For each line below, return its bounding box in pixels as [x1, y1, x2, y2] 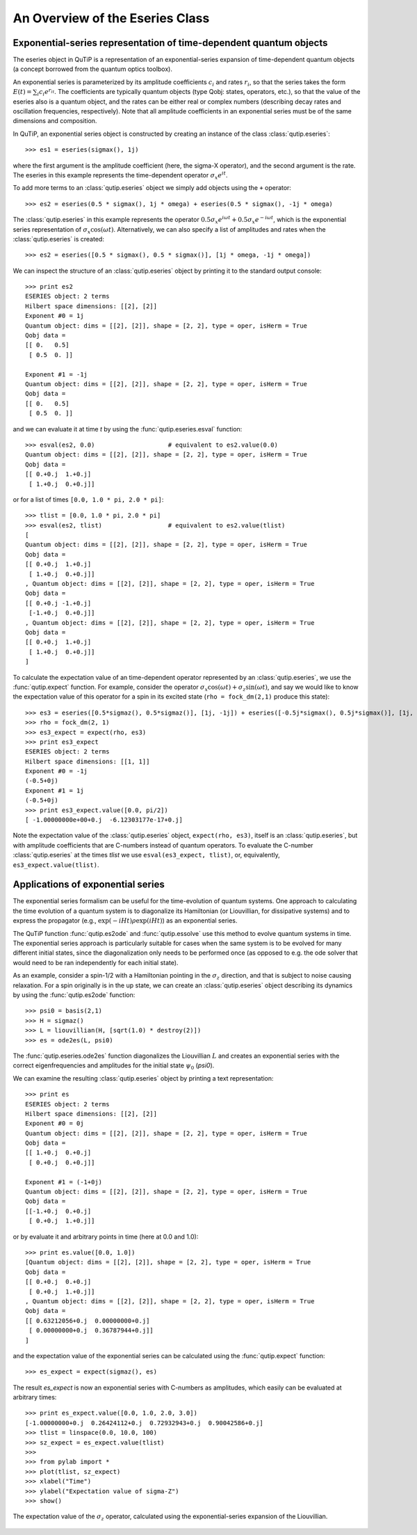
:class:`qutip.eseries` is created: [13, 234, 104, 243]
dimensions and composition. [13, 117, 97, 125]
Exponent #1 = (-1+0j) [25, 1178, 103, 1186]
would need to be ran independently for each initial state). [13, 958, 179, 967]
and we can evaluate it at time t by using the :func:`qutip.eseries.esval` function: [13, 424, 243, 433]
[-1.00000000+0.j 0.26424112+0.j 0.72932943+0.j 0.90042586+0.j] [25, 1419, 263, 1426]
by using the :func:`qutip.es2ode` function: [13, 991, 136, 999]
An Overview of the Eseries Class [13, 10, 210, 26]
